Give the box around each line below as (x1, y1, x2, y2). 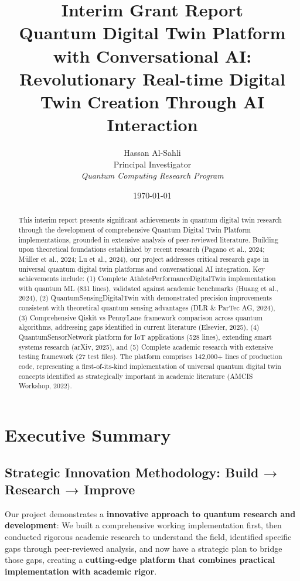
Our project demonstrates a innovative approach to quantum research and (5, 507, 296, 520)
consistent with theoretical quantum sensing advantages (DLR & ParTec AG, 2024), (18, 303, 275, 313)
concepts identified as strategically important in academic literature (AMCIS (18, 371, 253, 381)
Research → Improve (5, 480, 135, 498)
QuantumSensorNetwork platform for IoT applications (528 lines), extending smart (18, 332, 272, 342)
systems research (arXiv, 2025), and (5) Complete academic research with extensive (18, 341, 274, 351)
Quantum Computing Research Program (81, 169, 224, 182)
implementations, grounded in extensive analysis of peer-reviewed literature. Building (18, 234, 279, 244)
